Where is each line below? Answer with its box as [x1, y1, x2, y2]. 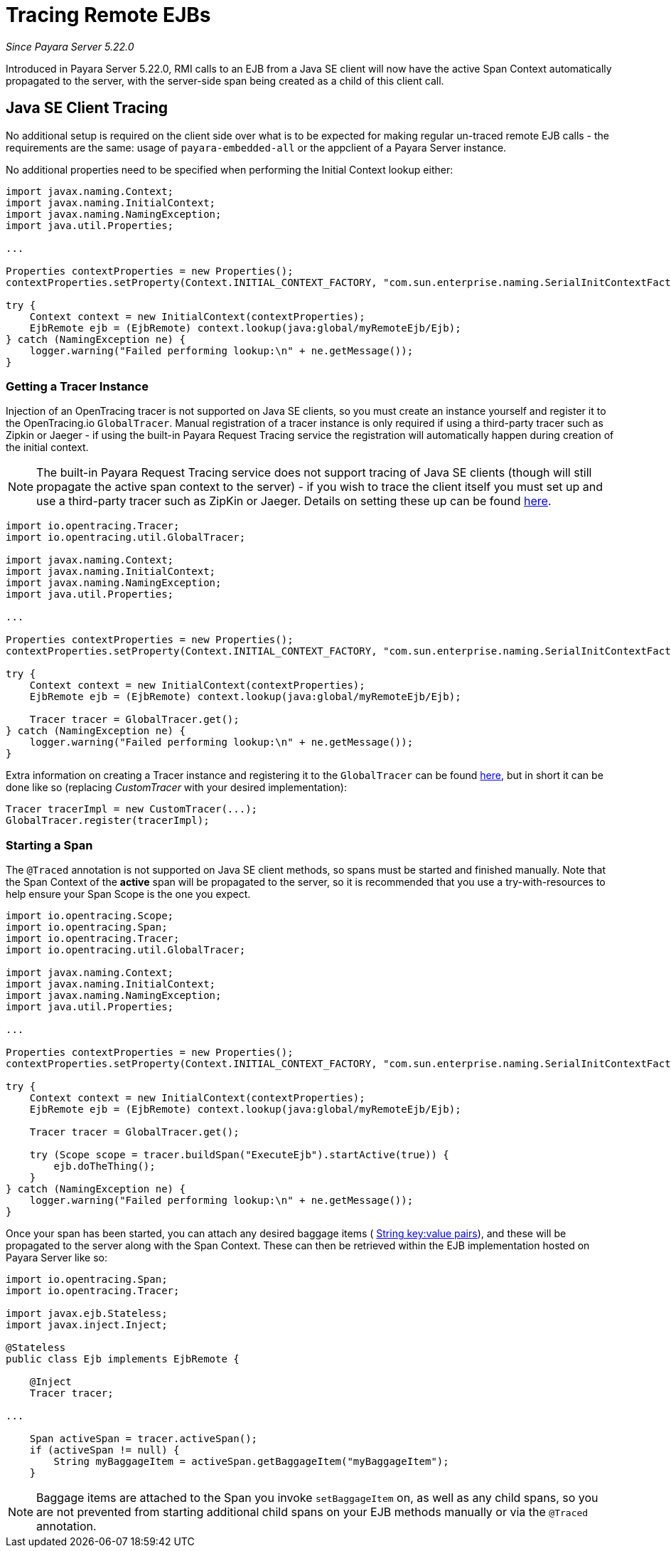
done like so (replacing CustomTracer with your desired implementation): [6, 781, 347, 794]
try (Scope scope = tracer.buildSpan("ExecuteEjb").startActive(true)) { [29, 1149, 449, 1161]
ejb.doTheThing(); [53, 1160, 156, 1172]
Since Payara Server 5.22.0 [6, 40, 134, 53]
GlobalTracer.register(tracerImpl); [6, 815, 210, 827]
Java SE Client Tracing [6, 99, 168, 117]
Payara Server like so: [6, 1251, 107, 1264]
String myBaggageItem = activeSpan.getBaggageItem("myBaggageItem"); [53, 1456, 449, 1468]
